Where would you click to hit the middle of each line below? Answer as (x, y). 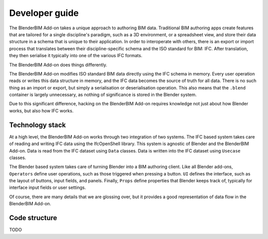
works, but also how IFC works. (41, 111)
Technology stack (38, 125)
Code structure (33, 218)
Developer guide (44, 13)
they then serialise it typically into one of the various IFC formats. (76, 56)
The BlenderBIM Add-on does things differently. (58, 65)
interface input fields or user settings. (48, 188)
